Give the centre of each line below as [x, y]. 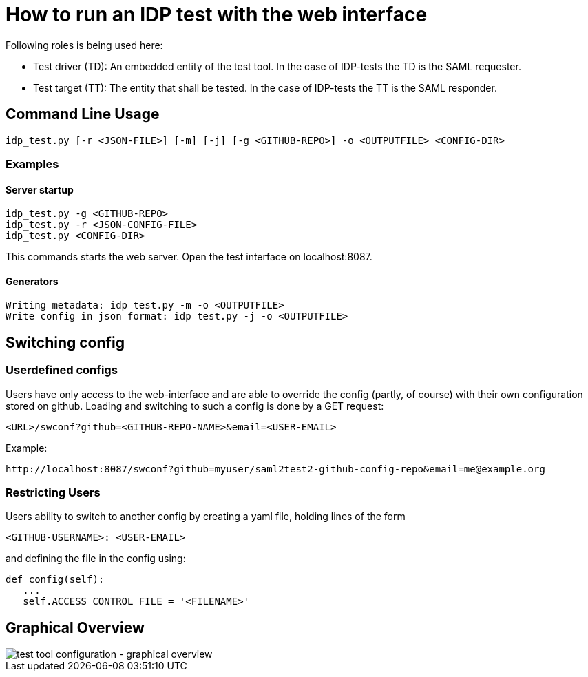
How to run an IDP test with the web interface [217, 14]
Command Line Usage [83, 114]
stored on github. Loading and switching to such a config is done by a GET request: [195, 406]
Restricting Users [53, 492]
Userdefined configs [62, 370]
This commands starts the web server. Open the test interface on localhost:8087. [189, 257]
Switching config [65, 342]
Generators [32, 281]
